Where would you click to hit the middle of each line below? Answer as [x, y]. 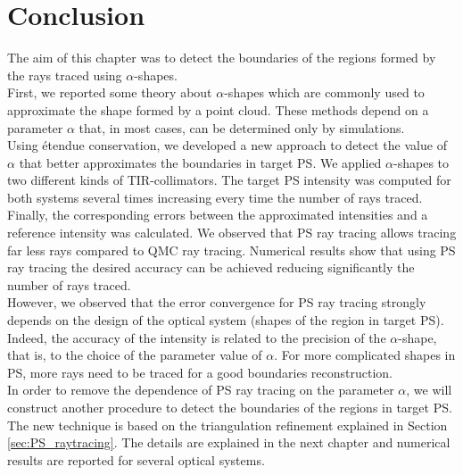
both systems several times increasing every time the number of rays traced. [215, 197]
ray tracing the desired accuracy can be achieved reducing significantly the [211, 267]
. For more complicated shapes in [365, 355]
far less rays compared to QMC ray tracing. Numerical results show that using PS [231, 250]
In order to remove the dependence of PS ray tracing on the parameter [201, 390]
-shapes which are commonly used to [324, 92]
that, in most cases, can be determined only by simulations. [242, 127]
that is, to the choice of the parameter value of [135, 355]
